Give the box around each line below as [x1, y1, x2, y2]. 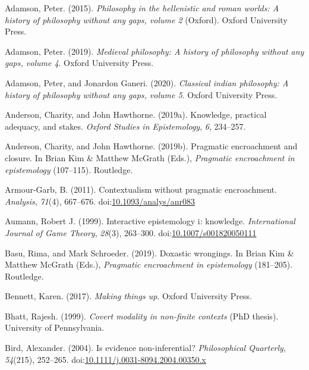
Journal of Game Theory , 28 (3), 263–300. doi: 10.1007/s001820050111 [5, 226, 257, 239]
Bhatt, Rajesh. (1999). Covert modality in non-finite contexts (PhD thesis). [5, 309, 279, 322]
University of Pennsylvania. [5, 321, 105, 334]
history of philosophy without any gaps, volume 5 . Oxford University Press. [5, 88, 278, 101]
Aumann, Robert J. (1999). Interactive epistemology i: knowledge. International [5, 215, 295, 227]
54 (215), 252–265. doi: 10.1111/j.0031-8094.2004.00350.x [5, 353, 206, 365]
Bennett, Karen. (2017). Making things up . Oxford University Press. [5, 290, 252, 302]
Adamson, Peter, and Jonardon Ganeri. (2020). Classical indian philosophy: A [5, 76, 289, 89]
